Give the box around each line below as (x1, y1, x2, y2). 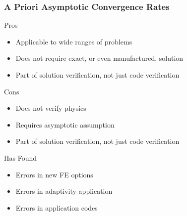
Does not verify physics (15, 103, 86, 113)
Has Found (4, 152, 37, 163)
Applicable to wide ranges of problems (15, 36, 132, 46)
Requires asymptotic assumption (15, 119, 115, 130)
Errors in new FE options (15, 169, 93, 179)
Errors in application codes (15, 202, 98, 213)
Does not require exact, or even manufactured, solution (15, 53, 184, 63)
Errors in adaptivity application (15, 186, 113, 196)
